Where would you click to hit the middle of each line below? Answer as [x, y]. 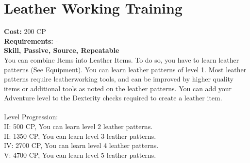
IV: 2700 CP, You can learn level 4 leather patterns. [81, 145]
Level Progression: [31, 117]
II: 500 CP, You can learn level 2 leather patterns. [78, 126]
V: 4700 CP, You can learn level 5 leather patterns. [80, 155]
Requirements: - [31, 41]
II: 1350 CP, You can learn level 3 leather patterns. [80, 136]
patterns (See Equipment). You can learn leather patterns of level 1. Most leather [125, 69]
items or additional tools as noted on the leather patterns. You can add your [118, 88]
